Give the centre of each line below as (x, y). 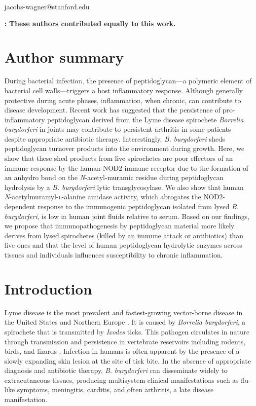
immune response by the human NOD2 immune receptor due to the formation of (127, 167)
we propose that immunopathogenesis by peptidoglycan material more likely (120, 226)
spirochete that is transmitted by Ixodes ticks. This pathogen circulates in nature (127, 331)
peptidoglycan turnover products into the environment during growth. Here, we (125, 148)
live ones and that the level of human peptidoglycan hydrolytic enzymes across (123, 245)
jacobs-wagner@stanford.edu (47, 6)
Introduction (48, 288)
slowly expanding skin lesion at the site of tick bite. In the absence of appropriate (128, 360)
